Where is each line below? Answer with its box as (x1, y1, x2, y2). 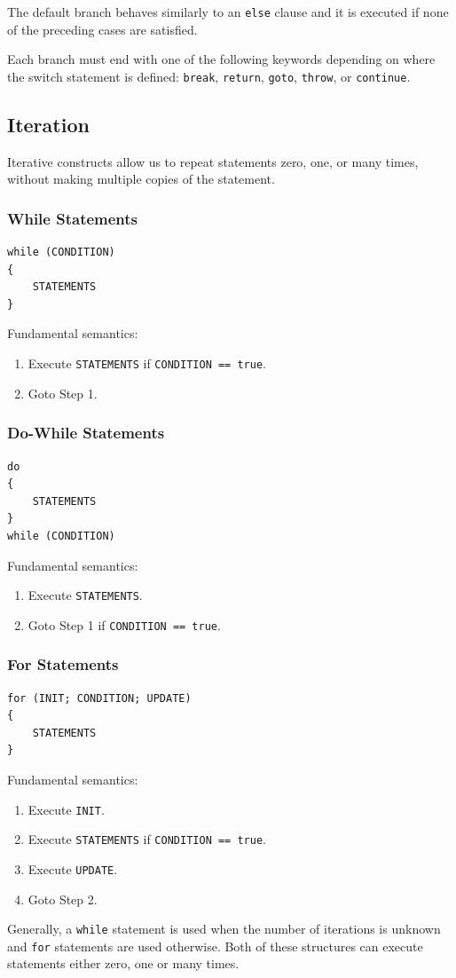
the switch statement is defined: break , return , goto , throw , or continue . (7, 67, 411, 85)
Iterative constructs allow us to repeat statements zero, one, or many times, (7, 152, 419, 170)
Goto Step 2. (28, 889, 98, 908)
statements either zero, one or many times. (7, 954, 240, 973)
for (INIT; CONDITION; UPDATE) (7, 691, 192, 705)
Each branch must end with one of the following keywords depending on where (7, 50, 436, 68)
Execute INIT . (28, 800, 105, 818)
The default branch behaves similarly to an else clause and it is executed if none (7, 3, 449, 20)
